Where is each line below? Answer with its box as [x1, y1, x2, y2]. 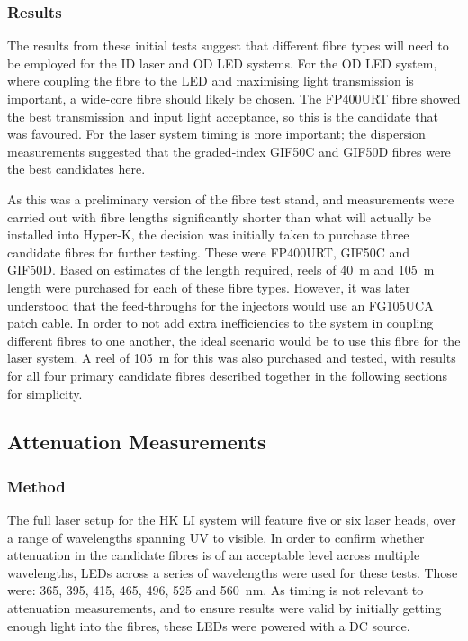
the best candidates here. [7, 159, 146, 178]
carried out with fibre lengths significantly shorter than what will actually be [7, 207, 432, 226]
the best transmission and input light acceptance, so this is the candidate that [7, 106, 438, 125]
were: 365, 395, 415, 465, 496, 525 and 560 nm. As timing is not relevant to [7, 581, 424, 600]
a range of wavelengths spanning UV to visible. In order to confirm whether [7, 528, 425, 546]
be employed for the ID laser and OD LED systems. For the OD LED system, [7, 53, 437, 72]
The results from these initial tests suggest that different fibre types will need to [7, 36, 449, 55]
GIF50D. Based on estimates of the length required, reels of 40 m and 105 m [7, 260, 435, 279]
